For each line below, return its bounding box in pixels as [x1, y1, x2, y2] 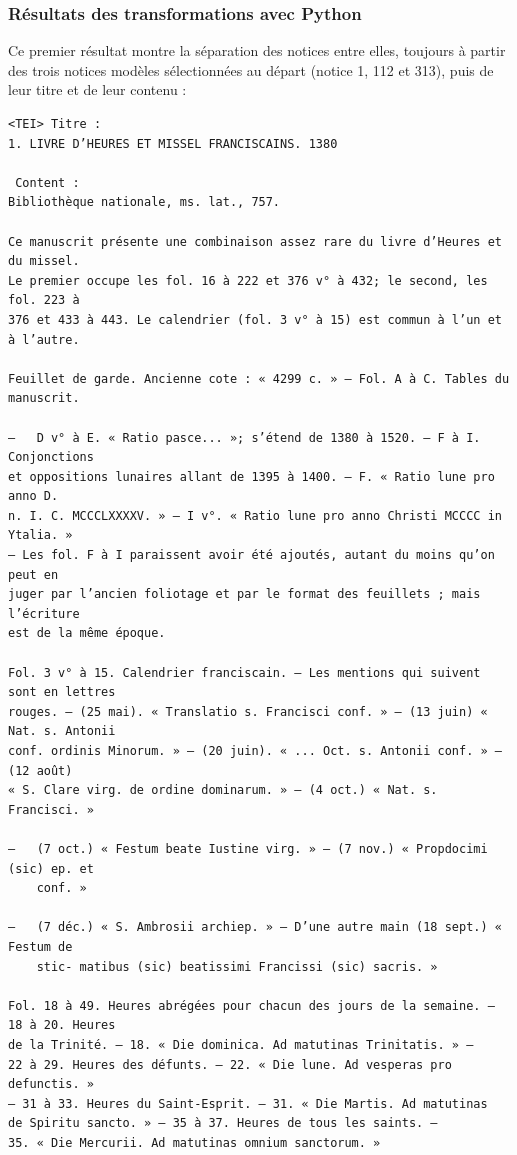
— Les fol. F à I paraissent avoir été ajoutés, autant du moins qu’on [8, 548, 495, 563]
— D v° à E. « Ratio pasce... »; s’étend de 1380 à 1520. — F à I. [8, 430, 481, 445]
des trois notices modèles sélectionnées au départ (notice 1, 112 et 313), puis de [8, 59, 494, 80]
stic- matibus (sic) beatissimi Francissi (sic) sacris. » [36, 959, 438, 974]
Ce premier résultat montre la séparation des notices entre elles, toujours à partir [8, 40, 506, 61]
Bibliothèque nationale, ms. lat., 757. [8, 195, 281, 210]
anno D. [8, 489, 59, 504]
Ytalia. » [8, 528, 73, 543]
